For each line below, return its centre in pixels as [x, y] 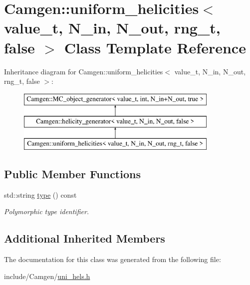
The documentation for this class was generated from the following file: [113, 259]
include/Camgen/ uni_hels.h [47, 276]
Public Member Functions [72, 174]
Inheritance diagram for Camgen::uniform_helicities [84, 71]
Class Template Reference [155, 47]
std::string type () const [40, 194]
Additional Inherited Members [85, 238]
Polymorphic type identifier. [47, 211]
